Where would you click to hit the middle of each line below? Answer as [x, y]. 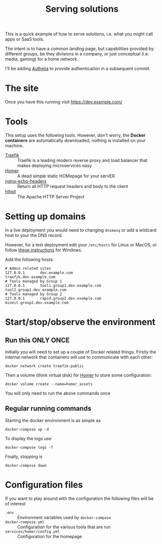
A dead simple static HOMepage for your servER [66, 176]
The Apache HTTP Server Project [51, 197]
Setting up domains [45, 217]
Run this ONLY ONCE [37, 340]
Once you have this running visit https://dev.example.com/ [64, 102]
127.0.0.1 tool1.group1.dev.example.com [53, 285]
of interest [15, 503]
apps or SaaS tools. [25, 39]
